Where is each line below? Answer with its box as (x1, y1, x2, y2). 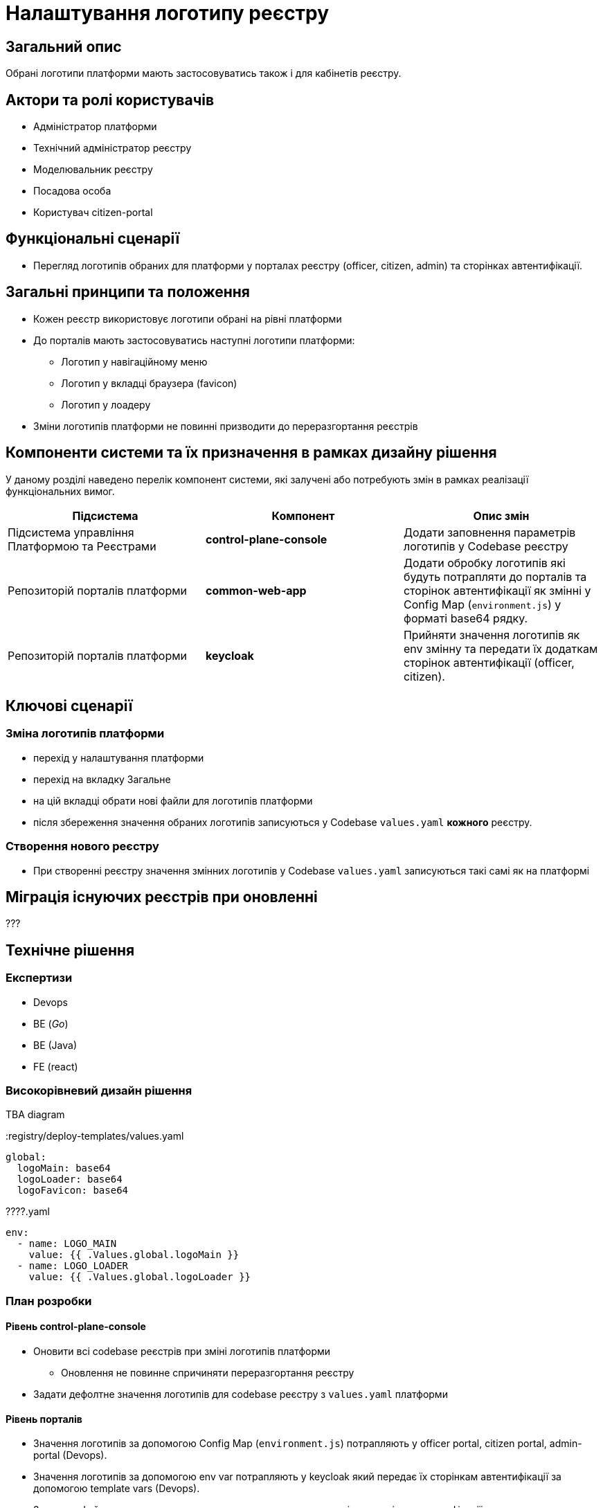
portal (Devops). (33, 1449, 107, 1462)
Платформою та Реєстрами (8, 539, 156, 553)
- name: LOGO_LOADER (17, 1260, 129, 1272)
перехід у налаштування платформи (33, 751, 204, 764)
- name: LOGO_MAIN (17, 1238, 117, 1250)
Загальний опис (6, 37, 122, 55)
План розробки (6, 1293, 92, 1308)
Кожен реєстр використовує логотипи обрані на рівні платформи (33, 312, 342, 325)
